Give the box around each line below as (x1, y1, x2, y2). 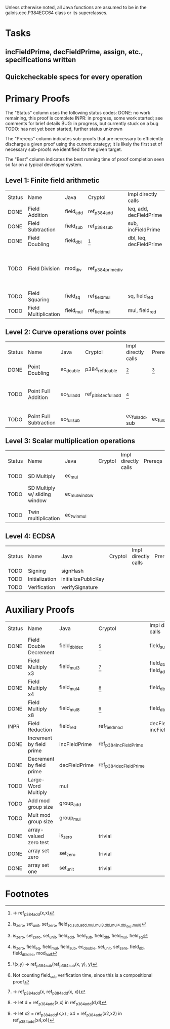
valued (27, 833, 45, 840)
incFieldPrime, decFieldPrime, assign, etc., (5, 48, 143, 56)
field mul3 (59, 663, 80, 671)
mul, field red (127, 307, 156, 315)
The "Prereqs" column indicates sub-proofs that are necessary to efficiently (5, 135, 163, 141)
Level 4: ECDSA (5, 532, 56, 541)
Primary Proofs (5, 93, 70, 104)
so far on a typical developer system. (5, 162, 82, 168)
